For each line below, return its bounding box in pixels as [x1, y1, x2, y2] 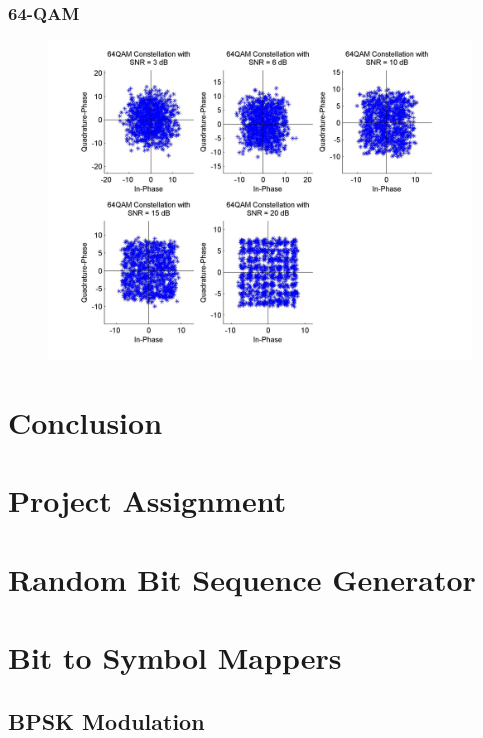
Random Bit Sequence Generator [8, 558, 476, 599]
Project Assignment [8, 480, 287, 521]
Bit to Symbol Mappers [8, 637, 342, 678]
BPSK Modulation [8, 705, 205, 736]
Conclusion [8, 402, 163, 442]
